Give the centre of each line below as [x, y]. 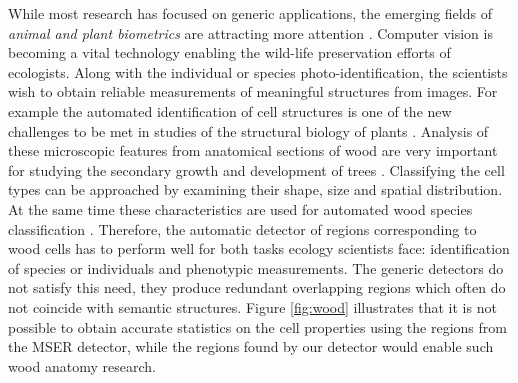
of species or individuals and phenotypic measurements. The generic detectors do [256, 267]
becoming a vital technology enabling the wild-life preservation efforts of [229, 52]
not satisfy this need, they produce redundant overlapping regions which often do [257, 287]
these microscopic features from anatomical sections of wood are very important [253, 150]
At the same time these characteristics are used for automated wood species [240, 208]
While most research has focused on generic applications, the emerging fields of [250, 13]
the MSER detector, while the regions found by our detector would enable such [251, 346]
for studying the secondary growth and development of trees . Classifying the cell [256, 169]
